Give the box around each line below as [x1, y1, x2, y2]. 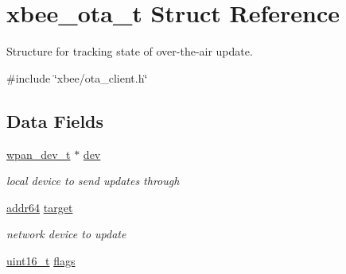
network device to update [6, 226, 126, 242]
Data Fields [6, 108, 104, 133]
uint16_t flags [6, 252, 76, 268]
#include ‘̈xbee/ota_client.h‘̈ [6, 69, 148, 86]
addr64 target [6, 199, 73, 215]
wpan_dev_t [6, 145, 71, 162]
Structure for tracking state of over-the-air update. [6, 43, 253, 60]
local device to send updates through [6, 172, 180, 189]
